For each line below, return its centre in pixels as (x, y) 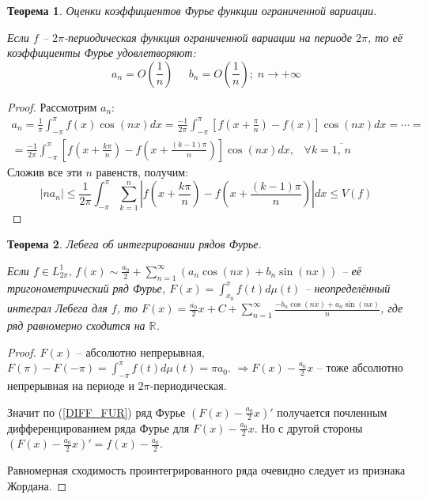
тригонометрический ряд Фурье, (87, 287)
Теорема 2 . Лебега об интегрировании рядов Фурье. (134, 244)
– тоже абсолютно (360, 367)
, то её (385, 37)
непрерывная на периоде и (71, 385)
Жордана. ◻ (37, 486)
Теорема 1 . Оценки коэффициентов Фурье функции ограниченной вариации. (192, 10)
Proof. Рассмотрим (52, 106)
